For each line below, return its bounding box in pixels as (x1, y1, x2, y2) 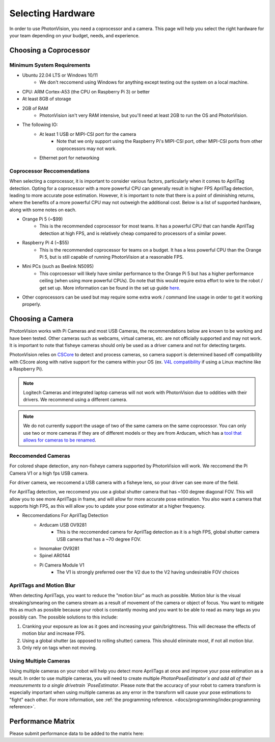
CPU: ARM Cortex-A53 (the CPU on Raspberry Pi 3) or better (22, 88, 150, 94)
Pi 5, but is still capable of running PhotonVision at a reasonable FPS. (39, 254, 184, 260)
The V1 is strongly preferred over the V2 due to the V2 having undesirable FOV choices (57, 569, 239, 575)
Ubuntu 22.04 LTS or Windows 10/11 (22, 72, 98, 79)
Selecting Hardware (9, 8, 95, 19)
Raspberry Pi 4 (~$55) (22, 240, 69, 246)
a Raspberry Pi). (9, 366, 43, 372)
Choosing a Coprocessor (9, 46, 90, 55)
